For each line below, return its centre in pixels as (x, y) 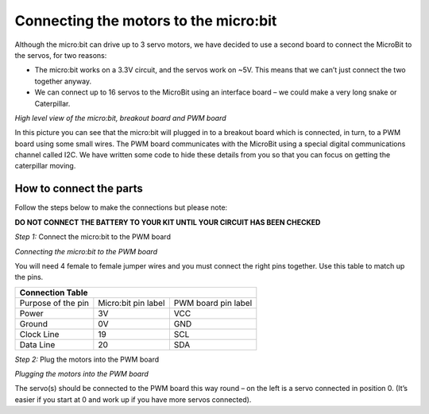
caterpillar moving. (45, 166)
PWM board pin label (213, 303)
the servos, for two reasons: (61, 55)
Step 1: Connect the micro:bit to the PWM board (93, 237)
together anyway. (63, 81)
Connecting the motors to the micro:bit (146, 21)
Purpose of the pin (54, 303)
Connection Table (54, 292)
